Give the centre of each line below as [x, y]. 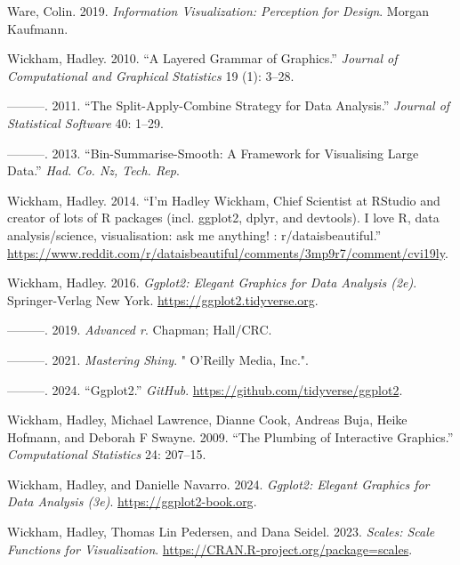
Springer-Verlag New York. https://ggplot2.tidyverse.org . [163, 299]
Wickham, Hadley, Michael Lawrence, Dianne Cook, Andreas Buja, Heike [207, 420]
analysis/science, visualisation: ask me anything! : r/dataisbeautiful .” [194, 234]
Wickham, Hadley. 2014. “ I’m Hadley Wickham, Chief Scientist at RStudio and [224, 200]
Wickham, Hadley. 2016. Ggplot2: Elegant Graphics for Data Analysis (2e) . [212, 282]
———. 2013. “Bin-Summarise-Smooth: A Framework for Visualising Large [213, 153]
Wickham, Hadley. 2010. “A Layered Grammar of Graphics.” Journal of [202, 58]
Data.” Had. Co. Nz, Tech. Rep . [93, 170]
